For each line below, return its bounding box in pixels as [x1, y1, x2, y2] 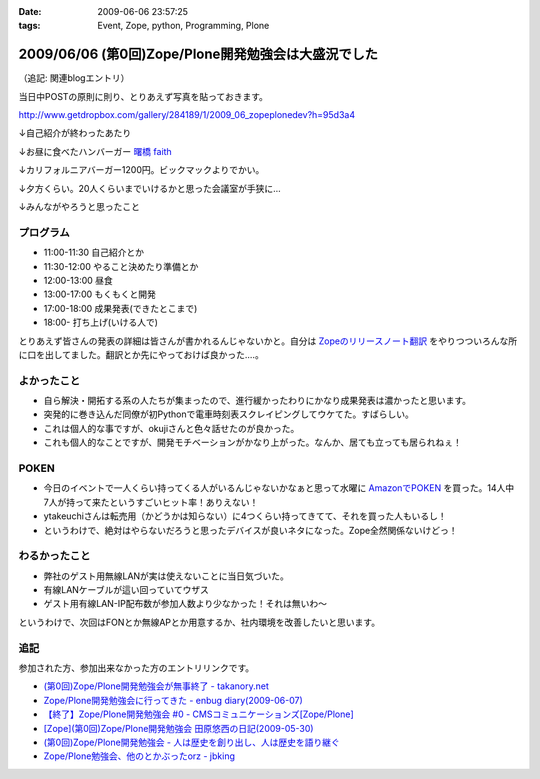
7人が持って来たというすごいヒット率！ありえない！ [43, 496, 259, 508]
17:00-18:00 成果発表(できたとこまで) [43, 302, 198, 314]
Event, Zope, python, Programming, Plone [97, 20, 270, 32]
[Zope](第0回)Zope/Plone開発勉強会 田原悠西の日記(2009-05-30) [43, 722, 314, 734]
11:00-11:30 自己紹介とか [43, 246, 145, 259]
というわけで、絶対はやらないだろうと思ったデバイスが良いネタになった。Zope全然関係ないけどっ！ [43, 524, 459, 536]
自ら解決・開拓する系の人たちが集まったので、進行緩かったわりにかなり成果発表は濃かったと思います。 [43, 395, 472, 407]
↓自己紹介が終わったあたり [18, 127, 132, 139]
